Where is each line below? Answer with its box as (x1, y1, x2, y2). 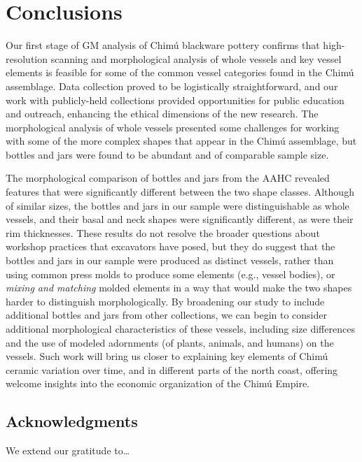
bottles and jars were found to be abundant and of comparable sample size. (6, 147, 329, 161)
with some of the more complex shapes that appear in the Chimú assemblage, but (6, 133, 357, 148)
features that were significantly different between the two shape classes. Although (6, 185, 354, 199)
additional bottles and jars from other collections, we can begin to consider (6, 308, 327, 322)
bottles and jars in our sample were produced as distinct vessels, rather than (6, 253, 334, 268)
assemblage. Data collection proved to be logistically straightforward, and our (6, 78, 338, 93)
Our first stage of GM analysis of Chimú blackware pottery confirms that (6, 38, 320, 52)
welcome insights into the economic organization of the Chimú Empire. (6, 376, 310, 391)
